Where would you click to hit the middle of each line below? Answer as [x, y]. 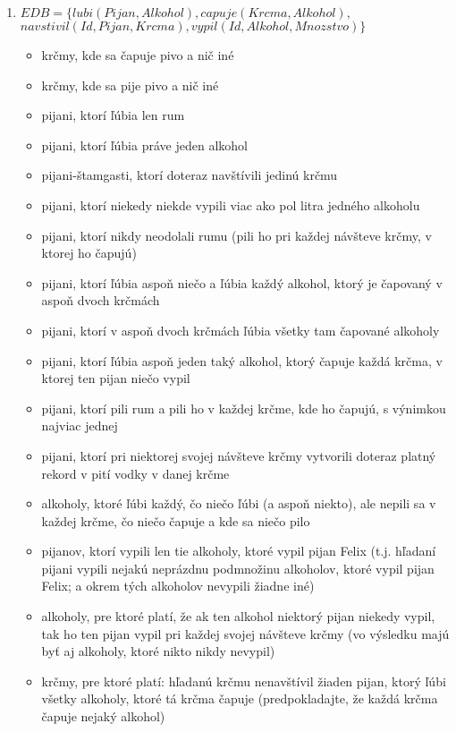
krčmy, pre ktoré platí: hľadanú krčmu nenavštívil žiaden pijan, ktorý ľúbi [244, 681]
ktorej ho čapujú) [89, 253]
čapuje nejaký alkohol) [103, 716]
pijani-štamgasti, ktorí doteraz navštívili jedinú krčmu [190, 175]
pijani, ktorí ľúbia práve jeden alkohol [144, 145]
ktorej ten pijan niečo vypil [116, 378]
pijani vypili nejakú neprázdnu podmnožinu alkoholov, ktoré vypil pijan [238, 568]
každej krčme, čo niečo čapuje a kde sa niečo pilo [176, 520]
